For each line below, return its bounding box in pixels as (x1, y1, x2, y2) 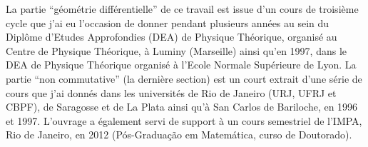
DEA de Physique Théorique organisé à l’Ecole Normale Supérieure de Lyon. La (6, 57, 357, 72)
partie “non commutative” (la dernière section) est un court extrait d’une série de (6, 71, 362, 86)
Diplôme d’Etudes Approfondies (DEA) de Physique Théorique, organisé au (6, 29, 337, 44)
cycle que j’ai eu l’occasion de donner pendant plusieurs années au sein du (6, 15, 329, 30)
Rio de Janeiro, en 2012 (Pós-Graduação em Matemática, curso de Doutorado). (6, 127, 352, 142)
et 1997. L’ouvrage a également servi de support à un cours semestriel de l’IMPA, (6, 113, 362, 128)
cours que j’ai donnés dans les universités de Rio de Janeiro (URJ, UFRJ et (6, 85, 337, 100)
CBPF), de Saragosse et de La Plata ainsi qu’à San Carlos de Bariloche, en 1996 (6, 99, 358, 114)
